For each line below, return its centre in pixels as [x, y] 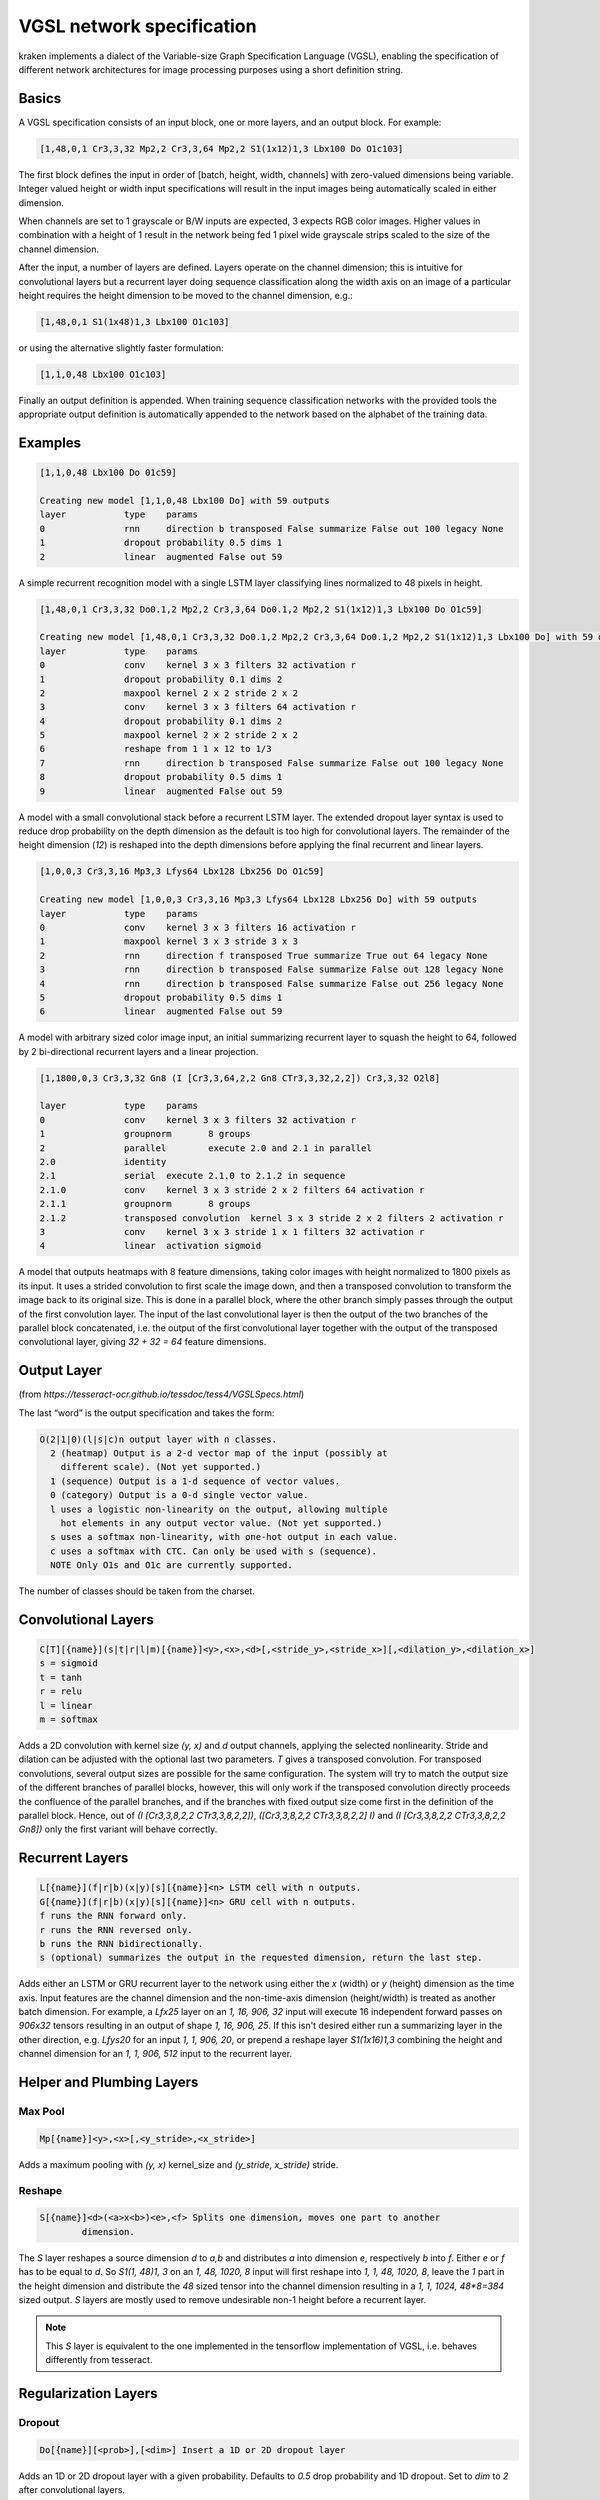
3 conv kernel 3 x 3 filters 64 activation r [198, 707]
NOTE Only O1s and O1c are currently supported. [172, 1565]
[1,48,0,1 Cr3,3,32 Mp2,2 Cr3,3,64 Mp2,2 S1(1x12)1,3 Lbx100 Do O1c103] [221, 148]
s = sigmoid [69, 1663]
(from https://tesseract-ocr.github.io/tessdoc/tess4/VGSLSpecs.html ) [161, 1394]
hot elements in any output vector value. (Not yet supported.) [221, 1523]
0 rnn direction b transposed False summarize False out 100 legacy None [271, 528]
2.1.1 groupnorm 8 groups [145, 1204]
